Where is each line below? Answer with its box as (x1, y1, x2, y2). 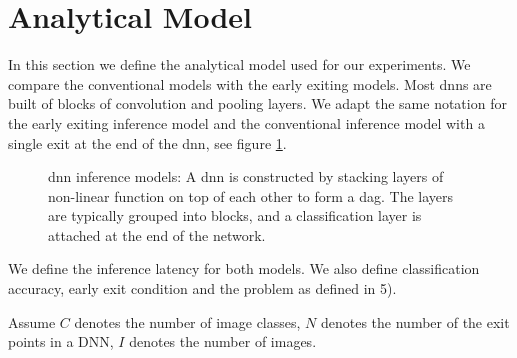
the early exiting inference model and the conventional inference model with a (8, 112, 485, 133)
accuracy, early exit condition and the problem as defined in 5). (8, 278, 397, 299)
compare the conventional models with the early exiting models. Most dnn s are (8, 73, 492, 94)
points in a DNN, (8, 331, 114, 352)
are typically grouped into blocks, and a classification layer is (48, 205, 422, 226)
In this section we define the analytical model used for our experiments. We (8, 54, 471, 75)
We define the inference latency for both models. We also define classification (8, 258, 480, 279)
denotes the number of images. (129, 331, 317, 352)
